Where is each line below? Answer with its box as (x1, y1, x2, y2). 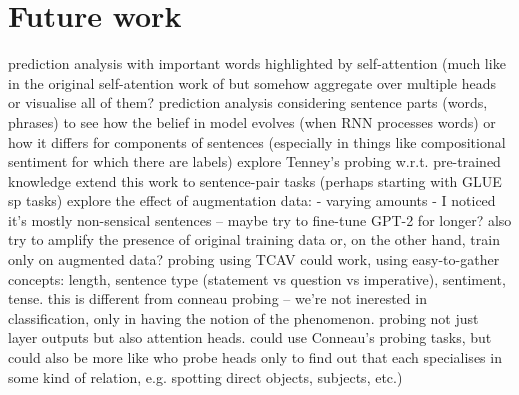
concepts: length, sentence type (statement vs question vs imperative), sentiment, (8, 268, 506, 289)
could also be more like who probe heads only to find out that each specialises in (8, 347, 502, 368)
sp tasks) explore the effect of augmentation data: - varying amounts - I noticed (8, 190, 496, 211)
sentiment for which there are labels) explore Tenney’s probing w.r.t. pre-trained (8, 151, 501, 172)
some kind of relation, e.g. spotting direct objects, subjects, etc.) (8, 366, 403, 387)
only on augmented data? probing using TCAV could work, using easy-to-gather (8, 249, 500, 270)
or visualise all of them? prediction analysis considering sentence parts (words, (8, 92, 488, 113)
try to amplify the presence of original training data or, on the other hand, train (8, 229, 500, 250)
